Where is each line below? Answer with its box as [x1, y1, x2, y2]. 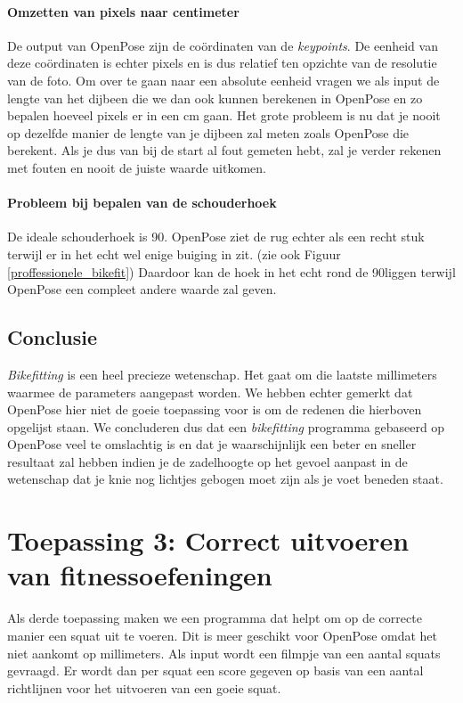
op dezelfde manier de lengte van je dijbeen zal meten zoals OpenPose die [7, 123, 410, 142]
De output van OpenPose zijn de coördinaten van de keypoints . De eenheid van [7, 36, 438, 54]
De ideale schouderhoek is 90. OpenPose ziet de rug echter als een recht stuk [7, 227, 425, 246]
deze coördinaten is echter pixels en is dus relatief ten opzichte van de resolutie [7, 53, 437, 72]
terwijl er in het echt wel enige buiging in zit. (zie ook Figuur [7, 244, 341, 263]
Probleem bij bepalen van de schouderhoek [7, 193, 277, 212]
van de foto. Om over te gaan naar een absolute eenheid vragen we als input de [7, 70, 440, 89]
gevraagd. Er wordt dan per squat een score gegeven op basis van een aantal [7, 661, 424, 680]
